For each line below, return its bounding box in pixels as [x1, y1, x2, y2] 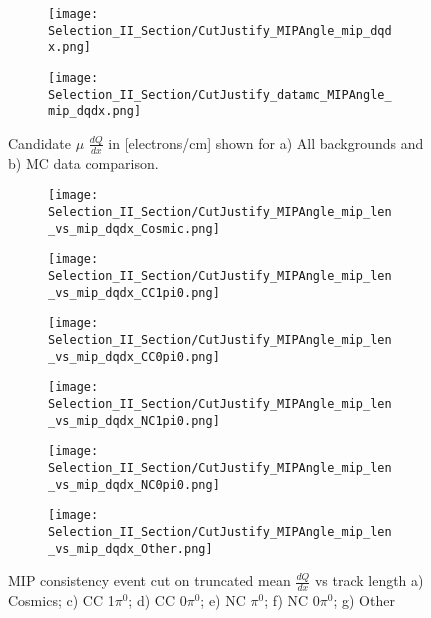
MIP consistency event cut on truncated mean [8, 570, 291, 591]
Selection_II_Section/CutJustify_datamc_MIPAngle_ [48, 87, 392, 102]
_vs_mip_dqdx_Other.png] [48, 541, 213, 556]
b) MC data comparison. [8, 152, 159, 173]
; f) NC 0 [264, 590, 320, 610]
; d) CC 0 [128, 590, 187, 610]
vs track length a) [314, 570, 424, 591]
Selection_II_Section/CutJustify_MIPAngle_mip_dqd [48, 23, 392, 38]
